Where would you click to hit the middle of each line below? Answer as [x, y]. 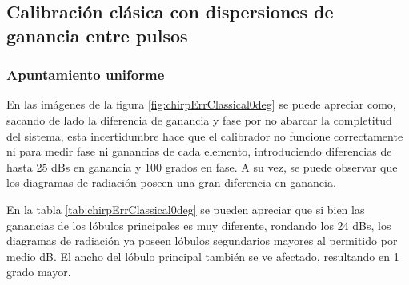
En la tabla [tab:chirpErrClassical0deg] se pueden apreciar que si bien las [186, 209]
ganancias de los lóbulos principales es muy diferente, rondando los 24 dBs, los [199, 225]
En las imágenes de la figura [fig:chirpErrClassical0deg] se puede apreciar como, [201, 104]
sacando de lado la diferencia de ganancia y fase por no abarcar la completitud [199, 119]
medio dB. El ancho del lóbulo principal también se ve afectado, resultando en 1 [203, 256]
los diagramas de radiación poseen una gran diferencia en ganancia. [171, 182]
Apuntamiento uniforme [86, 75]
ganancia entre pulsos [97, 35]
